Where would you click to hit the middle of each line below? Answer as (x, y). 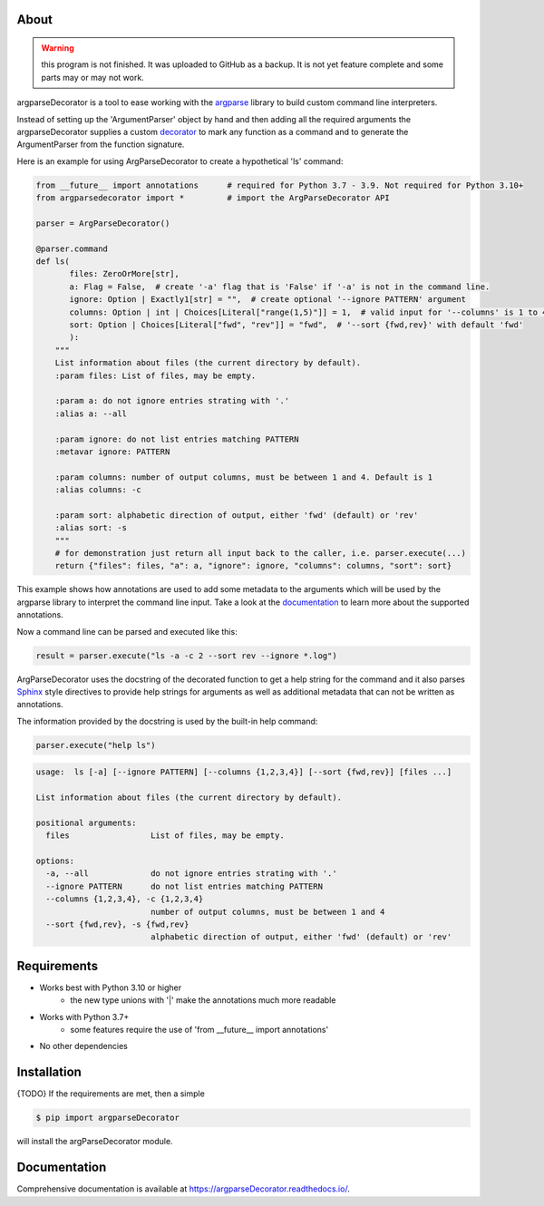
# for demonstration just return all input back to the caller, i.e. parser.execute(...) (261, 554)
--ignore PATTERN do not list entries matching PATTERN (185, 886)
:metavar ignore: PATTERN (112, 452)
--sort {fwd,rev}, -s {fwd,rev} (117, 924)
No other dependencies (84, 1046)
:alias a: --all (91, 413)
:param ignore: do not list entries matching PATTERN (177, 439)
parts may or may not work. (92, 77)
